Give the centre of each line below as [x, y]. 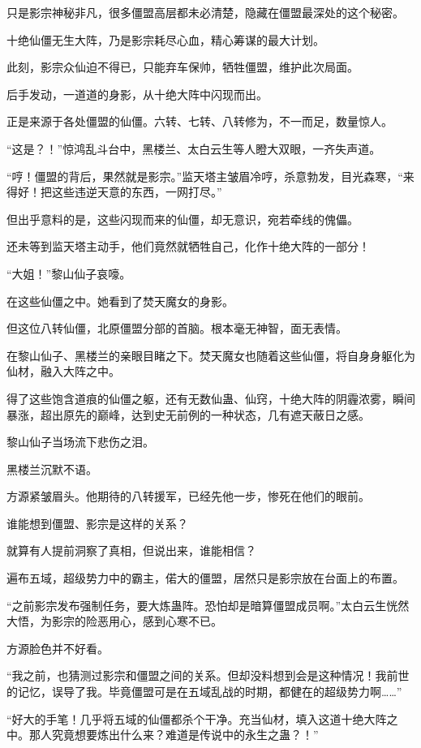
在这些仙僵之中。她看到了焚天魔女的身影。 [120, 301]
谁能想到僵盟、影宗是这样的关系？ [97, 523]
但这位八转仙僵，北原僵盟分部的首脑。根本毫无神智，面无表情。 [177, 328]
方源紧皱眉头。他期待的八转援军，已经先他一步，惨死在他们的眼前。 [188, 496]
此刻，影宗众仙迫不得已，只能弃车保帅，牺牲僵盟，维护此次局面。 [183, 67]
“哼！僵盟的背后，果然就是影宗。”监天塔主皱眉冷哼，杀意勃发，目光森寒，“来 [210, 176]
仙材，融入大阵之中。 [63, 371]
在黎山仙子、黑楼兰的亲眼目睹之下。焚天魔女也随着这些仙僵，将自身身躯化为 [211, 355]
